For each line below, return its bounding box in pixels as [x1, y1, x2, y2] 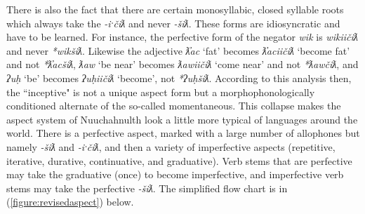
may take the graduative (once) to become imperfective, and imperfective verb [6, 167, 344, 182]
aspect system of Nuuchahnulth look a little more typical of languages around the [6, 112, 358, 126]
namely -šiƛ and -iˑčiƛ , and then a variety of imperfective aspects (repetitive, [6, 139, 336, 154]
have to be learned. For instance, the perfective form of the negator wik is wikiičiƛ [6, 29, 358, 44]
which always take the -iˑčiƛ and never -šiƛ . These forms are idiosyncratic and [6, 15, 340, 30]
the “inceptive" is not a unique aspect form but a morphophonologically [6, 84, 315, 99]
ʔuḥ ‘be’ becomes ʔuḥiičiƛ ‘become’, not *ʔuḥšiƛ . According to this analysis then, [6, 70, 352, 85]
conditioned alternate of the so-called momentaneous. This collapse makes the [6, 98, 341, 113]
